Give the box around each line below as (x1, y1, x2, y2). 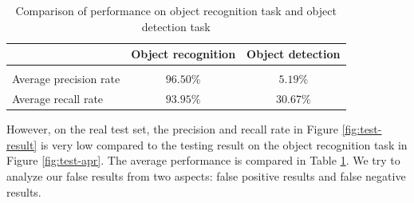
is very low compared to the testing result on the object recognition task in (40, 136, 408, 153)
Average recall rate (12, 90, 104, 107)
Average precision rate (12, 70, 120, 87)
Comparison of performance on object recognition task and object (15, 2, 337, 18)
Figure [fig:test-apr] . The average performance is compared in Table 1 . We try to (6, 152, 400, 169)
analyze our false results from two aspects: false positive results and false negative (6, 168, 406, 184)
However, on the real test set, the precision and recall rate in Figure (6, 121, 338, 137)
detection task (141, 18, 211, 34)
